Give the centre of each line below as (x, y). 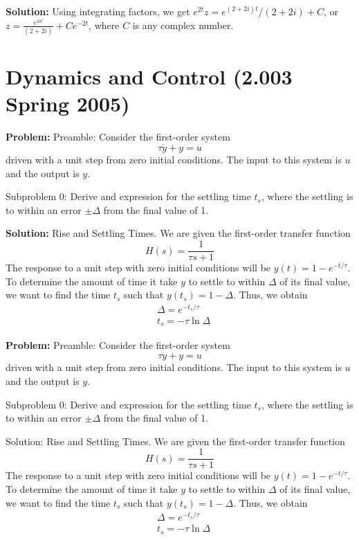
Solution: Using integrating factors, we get (98, 11)
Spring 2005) (68, 103)
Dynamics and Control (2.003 (149, 76)
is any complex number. (183, 25)
